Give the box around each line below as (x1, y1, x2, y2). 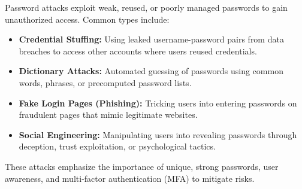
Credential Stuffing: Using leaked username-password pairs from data (19, 33, 284, 45)
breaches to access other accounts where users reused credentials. (19, 44, 257, 57)
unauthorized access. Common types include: (5, 13, 170, 25)
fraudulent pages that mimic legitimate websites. (19, 108, 198, 121)
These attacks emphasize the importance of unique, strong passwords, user (5, 160, 279, 172)
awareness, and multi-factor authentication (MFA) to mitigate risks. (5, 172, 255, 184)
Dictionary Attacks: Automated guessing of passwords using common (19, 65, 283, 77)
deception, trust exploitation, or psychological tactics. (19, 140, 216, 153)
